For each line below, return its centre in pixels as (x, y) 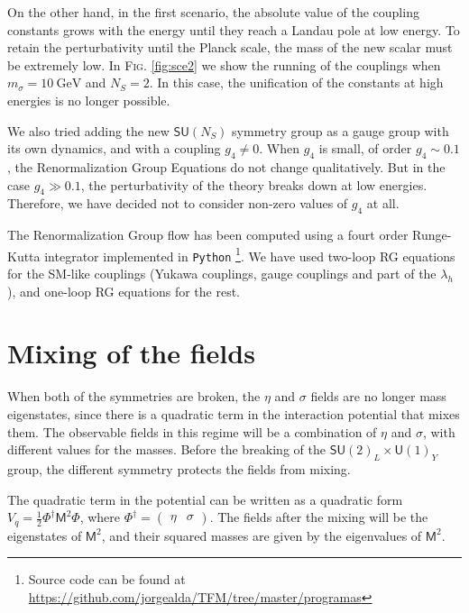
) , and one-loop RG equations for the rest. (124, 291)
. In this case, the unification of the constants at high (296, 82)
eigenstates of (45, 535)
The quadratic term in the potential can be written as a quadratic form (205, 499)
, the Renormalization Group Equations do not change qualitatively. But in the (226, 166)
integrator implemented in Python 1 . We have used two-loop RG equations (250, 254)
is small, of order (365, 148)
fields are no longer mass (378, 396)
